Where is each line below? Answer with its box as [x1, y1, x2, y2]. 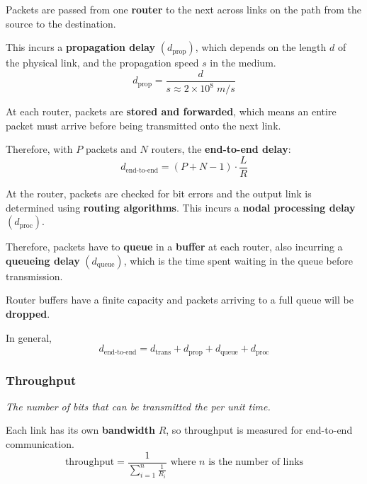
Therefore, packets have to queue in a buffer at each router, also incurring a [6, 239, 343, 254]
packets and [85, 142, 137, 156]
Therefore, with [6, 142, 73, 156]
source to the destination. [6, 16, 116, 30]
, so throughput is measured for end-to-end [166, 422, 353, 437]
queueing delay [6, 253, 80, 267]
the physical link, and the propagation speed [6, 55, 199, 70]
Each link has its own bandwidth [6, 422, 155, 437]
